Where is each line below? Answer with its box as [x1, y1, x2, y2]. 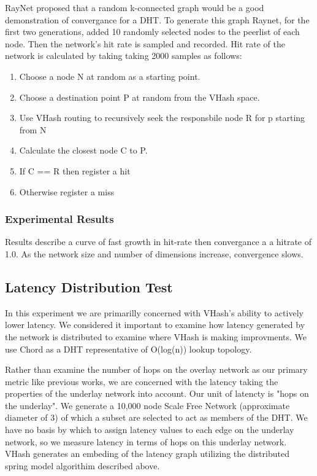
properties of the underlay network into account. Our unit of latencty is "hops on [5, 387, 309, 400]
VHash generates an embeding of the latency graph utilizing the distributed [5, 447, 289, 460]
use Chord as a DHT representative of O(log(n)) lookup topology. [5, 342, 252, 355]
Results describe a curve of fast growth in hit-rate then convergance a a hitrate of [5, 235, 312, 248]
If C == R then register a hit [19, 164, 131, 177]
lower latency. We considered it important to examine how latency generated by [5, 318, 305, 331]
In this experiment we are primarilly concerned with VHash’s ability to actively [5, 306, 304, 319]
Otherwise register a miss [19, 185, 115, 198]
